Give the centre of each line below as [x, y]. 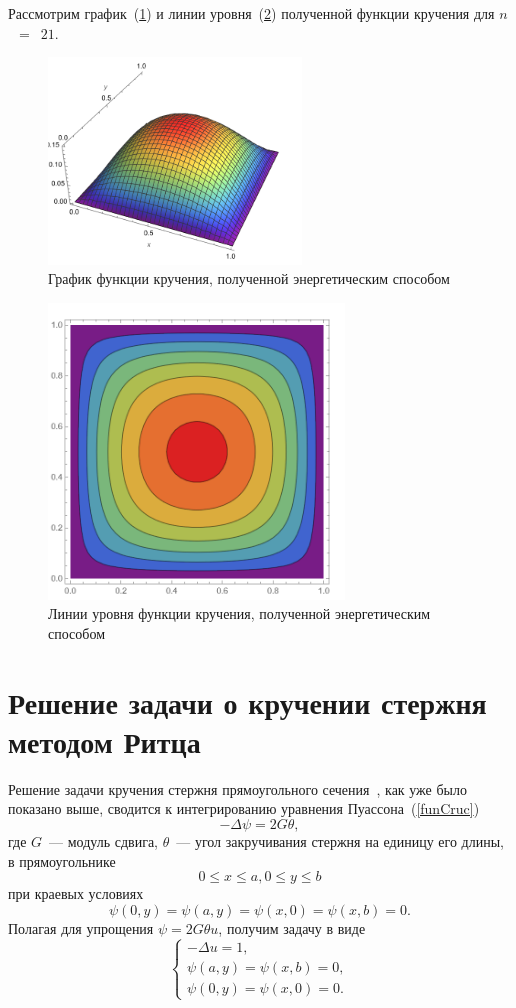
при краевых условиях [76, 893]
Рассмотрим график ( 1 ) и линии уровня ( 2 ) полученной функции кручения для [251, 13]
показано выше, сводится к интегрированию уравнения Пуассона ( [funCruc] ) [244, 808]
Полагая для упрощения [81, 927]
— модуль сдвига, [104, 840]
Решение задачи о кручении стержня [247, 701]
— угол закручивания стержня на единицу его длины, [340, 840]
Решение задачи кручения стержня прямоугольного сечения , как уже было [238, 788]
